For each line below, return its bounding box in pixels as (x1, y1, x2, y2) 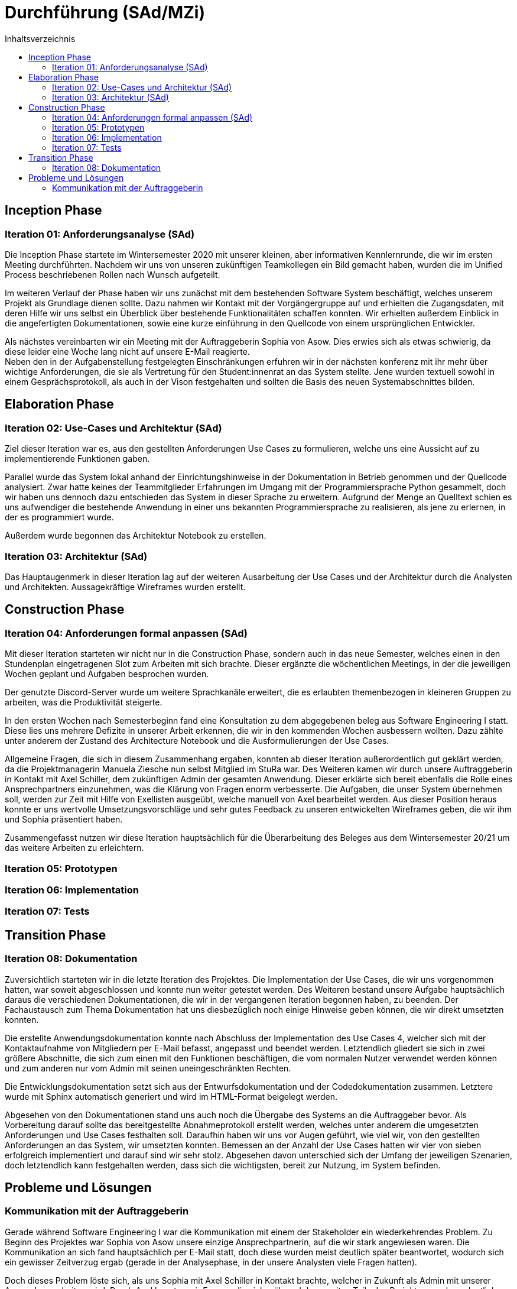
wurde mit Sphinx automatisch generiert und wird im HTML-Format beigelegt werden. (5, 1091, 338, 1102)
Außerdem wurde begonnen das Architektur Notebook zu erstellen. (5, 530, 266, 541)
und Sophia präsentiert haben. (5, 814, 123, 825)
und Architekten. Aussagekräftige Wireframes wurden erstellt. (5, 581, 246, 592)
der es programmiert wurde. (5, 512, 114, 523)
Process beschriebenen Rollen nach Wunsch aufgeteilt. (5, 269, 220, 280)
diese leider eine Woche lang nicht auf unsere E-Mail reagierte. (5, 346, 250, 357)
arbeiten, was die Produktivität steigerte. (5, 697, 162, 708)
